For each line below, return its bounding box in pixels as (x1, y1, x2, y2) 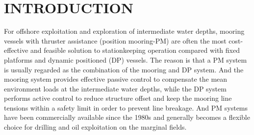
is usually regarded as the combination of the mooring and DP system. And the (4, 64, 244, 74)
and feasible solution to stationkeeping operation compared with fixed (30, 45, 240, 55)
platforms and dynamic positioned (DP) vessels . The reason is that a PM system (4, 54, 247, 65)
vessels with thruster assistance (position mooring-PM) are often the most (4, 35, 227, 45)
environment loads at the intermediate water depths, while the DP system (4, 83, 227, 93)
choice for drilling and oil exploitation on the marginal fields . (4, 122, 187, 132)
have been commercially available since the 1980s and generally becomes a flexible (4, 112, 250, 122)
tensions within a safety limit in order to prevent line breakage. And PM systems (4, 102, 248, 112)
